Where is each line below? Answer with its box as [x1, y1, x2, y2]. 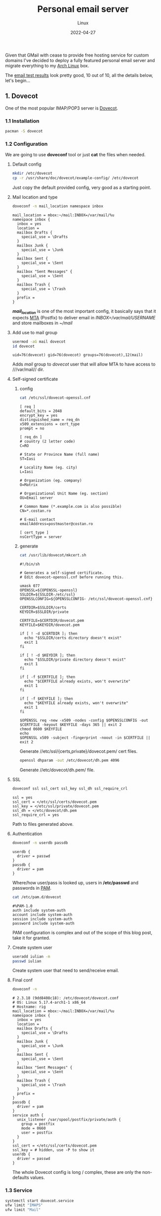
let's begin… [5, 77, 31, 83]
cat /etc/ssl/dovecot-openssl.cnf [19, 395, 91, 400]
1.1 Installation [5, 118, 40, 124]
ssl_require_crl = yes [12, 812, 59, 817]
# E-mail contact [19, 517, 56, 522]
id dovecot [12, 344, 35, 349]
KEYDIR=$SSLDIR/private [19, 609, 69, 614]
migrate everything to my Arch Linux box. [5, 62, 89, 68]
